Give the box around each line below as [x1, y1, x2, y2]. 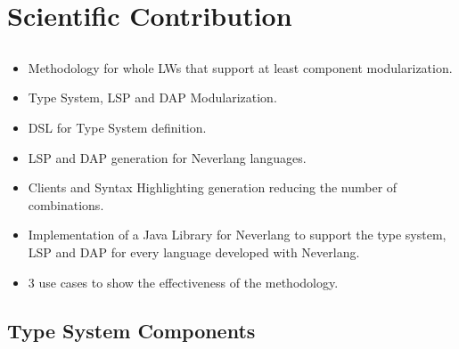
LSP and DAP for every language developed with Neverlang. [28, 242, 360, 261]
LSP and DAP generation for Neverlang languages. [28, 148, 307, 166]
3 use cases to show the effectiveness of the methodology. [28, 272, 339, 291]
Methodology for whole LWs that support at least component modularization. [28, 58, 453, 77]
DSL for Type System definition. [28, 118, 207, 136]
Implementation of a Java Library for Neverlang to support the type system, [28, 225, 447, 244]
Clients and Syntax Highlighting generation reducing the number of [28, 178, 398, 197]
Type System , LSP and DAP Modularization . [28, 88, 277, 107]
